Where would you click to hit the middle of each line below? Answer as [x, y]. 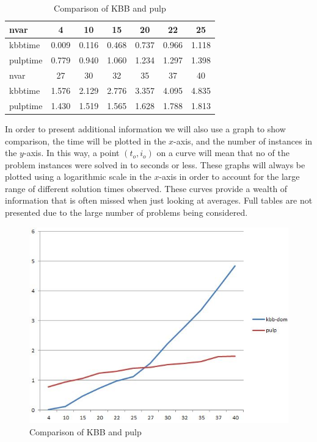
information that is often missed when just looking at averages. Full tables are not [159, 200]
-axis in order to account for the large [229, 176]
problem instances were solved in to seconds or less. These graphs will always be [155, 164]
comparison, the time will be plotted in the [86, 141]
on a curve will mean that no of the [223, 153]
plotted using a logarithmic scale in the [78, 176]
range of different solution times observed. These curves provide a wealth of [146, 188]
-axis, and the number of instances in [243, 141]
